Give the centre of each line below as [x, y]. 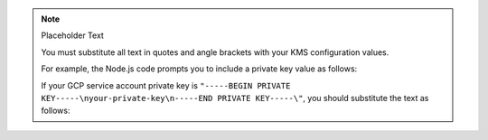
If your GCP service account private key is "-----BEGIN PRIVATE [166, 85]
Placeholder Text [72, 35]
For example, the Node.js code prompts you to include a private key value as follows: [199, 69]
